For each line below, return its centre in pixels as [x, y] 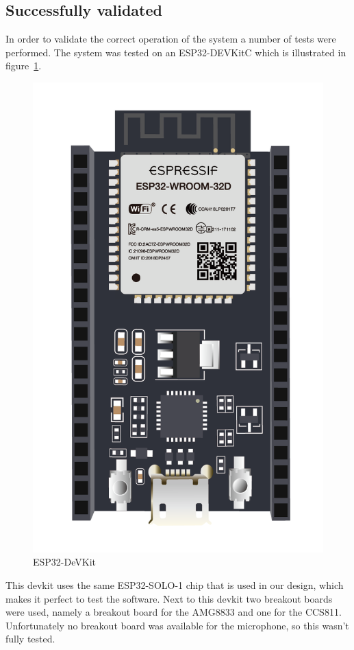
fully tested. [30, 639]
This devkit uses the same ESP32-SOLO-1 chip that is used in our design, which [175, 584]
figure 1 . [24, 66]
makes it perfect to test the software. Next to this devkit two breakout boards [169, 598]
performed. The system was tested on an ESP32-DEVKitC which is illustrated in [176, 52]
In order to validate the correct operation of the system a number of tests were [171, 39]
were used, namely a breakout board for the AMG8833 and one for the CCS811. [174, 612]
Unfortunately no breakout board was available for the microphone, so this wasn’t [177, 625]
